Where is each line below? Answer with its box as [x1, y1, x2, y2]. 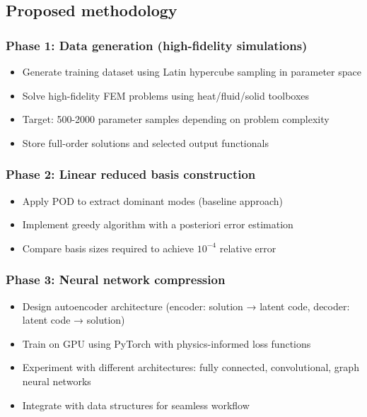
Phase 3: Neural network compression [6, 271, 226, 288]
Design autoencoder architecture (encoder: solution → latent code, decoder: [22, 298, 350, 313]
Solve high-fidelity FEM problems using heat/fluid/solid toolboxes [22, 88, 310, 102]
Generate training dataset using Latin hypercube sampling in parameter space [22, 64, 361, 78]
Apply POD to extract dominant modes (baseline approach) [22, 193, 283, 208]
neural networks [22, 373, 91, 388]
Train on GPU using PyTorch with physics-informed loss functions [22, 336, 311, 351]
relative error [219, 240, 276, 255]
